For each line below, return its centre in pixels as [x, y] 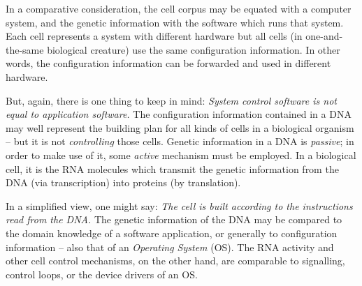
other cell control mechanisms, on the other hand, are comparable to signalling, [175, 261]
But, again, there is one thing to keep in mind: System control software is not [171, 100]
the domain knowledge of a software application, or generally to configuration [172, 233]
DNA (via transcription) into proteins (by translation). [123, 182]
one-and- [324, 36]
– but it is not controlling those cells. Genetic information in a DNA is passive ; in [180, 141]
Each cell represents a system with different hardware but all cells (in [154, 36]
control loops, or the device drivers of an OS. [102, 274]
